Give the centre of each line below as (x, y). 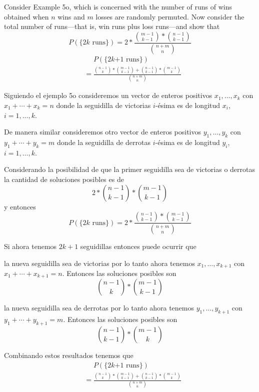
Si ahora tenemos (30, 246)
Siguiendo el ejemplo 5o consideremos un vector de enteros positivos (108, 95)
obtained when (26, 16)
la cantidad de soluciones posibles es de (64, 179)
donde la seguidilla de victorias (103, 105)
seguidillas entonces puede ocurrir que (138, 246)
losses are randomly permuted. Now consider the (170, 16)
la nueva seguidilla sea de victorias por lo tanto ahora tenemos (99, 263)
